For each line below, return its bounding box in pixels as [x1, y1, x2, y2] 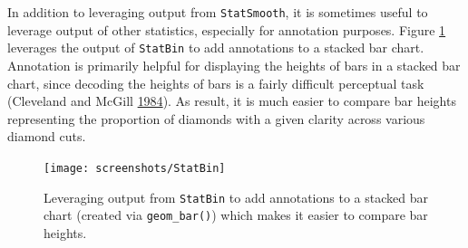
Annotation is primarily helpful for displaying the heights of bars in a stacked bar [7, 55, 461, 74]
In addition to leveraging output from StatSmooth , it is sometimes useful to [7, 3, 428, 21]
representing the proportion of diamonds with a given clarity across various [7, 109, 425, 128]
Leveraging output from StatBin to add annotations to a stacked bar [44, 187, 428, 206]
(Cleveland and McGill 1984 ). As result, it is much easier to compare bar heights [7, 91, 456, 110]
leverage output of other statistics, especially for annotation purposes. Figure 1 [7, 20, 446, 39]
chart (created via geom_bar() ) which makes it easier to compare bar [44, 205, 428, 224]
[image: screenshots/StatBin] [44, 161, 226, 175]
